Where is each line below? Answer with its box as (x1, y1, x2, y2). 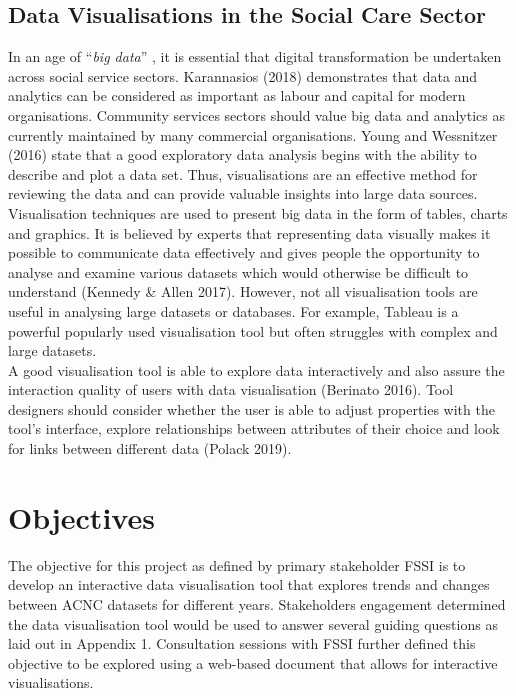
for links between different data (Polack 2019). (8, 438, 292, 459)
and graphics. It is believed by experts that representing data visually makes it (8, 222, 491, 243)
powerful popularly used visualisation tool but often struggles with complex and (8, 320, 498, 341)
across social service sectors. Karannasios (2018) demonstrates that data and (8, 65, 478, 86)
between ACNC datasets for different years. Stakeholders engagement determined (8, 593, 506, 614)
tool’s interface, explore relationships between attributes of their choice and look (8, 418, 500, 439)
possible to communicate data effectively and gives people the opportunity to (8, 242, 480, 263)
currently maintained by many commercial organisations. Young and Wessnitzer (8, 124, 498, 145)
